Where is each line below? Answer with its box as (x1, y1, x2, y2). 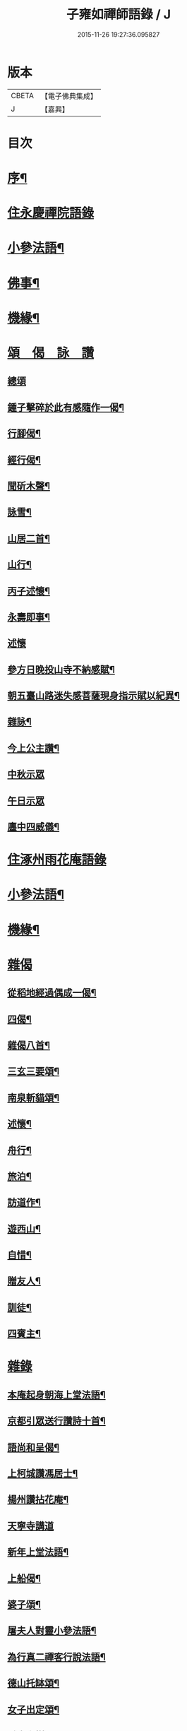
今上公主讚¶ (7, 742, 60, 754)
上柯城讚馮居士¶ (7, 1468, 78, 1480)
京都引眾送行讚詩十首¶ (7, 1415, 106, 1427)
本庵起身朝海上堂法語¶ (7, 1388, 106, 1400)
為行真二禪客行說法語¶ (7, 1650, 106, 1663)
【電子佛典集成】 (40, 91, 97, 101)
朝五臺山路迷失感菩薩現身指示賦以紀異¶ (7, 690, 180, 702)
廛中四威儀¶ (7, 821, 60, 833)
